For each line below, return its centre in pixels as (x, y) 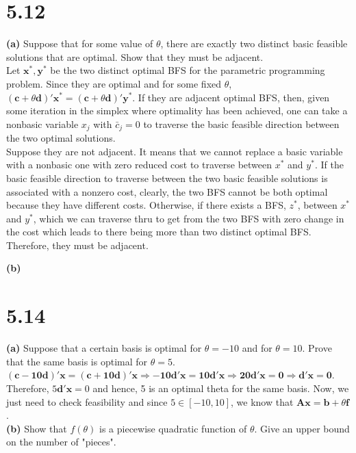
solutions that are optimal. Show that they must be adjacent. (135, 56)
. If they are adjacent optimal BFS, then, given (231, 97)
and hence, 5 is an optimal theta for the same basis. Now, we (221, 388)
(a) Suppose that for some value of (80, 43)
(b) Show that (37, 428)
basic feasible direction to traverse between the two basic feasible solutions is (167, 178)
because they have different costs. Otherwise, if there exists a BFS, (146, 205)
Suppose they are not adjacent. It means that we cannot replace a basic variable (175, 151)
